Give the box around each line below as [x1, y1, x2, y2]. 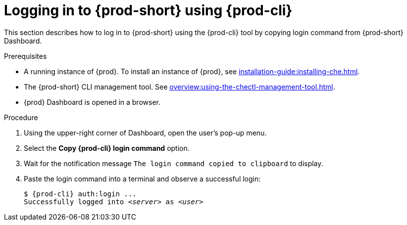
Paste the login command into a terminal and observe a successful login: [24, 174, 261, 183]
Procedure [4, 113, 38, 122]
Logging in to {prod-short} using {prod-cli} [4, 2, 293, 19]
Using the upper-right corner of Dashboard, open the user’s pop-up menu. [24, 128, 267, 137]
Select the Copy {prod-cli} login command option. [24, 143, 190, 152]
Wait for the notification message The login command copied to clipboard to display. [24, 159, 323, 168]
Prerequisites [4, 51, 47, 60]
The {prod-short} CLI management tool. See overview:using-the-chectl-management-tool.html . [24, 82, 335, 91]
